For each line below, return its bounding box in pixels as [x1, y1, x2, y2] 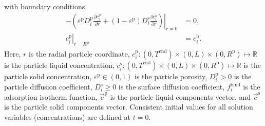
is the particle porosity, [135, 70, 207, 81]
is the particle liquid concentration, [4, 59, 115, 70]
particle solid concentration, [4, 70, 92, 81]
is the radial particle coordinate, [28, 48, 130, 59]
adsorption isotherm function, [4, 91, 98, 102]
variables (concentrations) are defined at [4, 111, 131, 122]
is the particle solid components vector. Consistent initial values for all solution [4, 101, 253, 112]
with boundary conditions [4, 1, 85, 11]
